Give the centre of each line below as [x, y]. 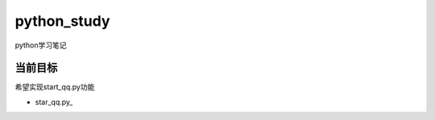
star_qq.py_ [54, 101]
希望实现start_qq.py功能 [55, 87]
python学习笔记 [41, 45]
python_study [62, 21]
